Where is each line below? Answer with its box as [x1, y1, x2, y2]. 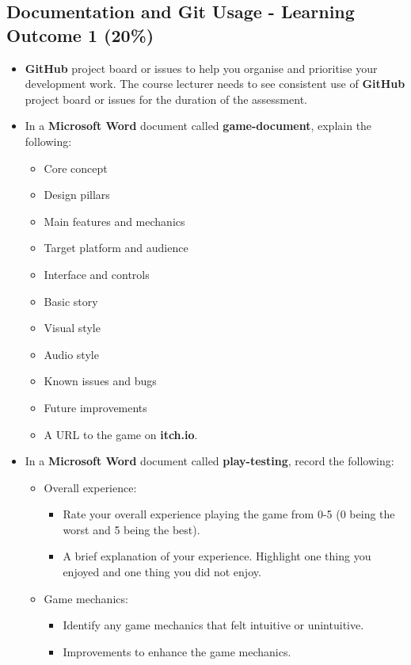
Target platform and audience [44, 239, 188, 256]
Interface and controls [44, 266, 150, 282]
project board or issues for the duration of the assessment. [25, 90, 307, 107]
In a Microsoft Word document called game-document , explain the [25, 117, 372, 134]
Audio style [44, 346, 99, 362]
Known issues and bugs [44, 373, 157, 389]
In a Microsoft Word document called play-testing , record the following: [25, 453, 394, 469]
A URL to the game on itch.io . [44, 426, 198, 442]
